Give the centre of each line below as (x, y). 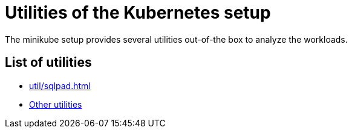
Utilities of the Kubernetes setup (138, 13)
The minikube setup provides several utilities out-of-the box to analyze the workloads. (176, 39)
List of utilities (48, 63)
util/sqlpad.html (60, 85)
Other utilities (56, 104)
